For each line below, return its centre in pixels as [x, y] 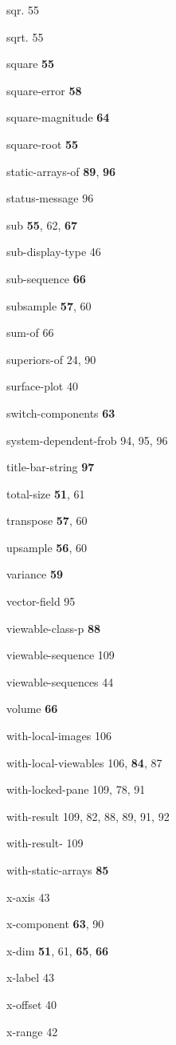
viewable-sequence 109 [61, 655]
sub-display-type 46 [54, 252]
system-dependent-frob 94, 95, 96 [87, 440]
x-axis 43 [28, 897]
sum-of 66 [30, 332]
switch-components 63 [61, 412]
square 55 [31, 64]
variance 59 [35, 574]
